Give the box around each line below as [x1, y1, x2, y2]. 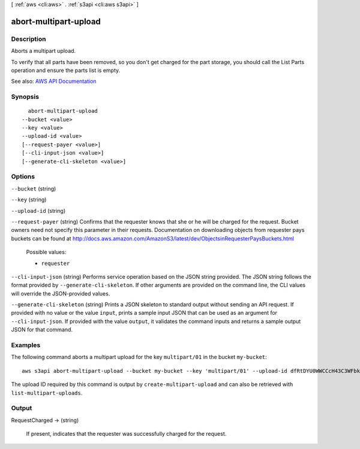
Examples [11, 341, 41, 349]
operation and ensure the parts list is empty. [11, 67, 121, 74]
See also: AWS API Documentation [11, 78, 97, 85]
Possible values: [26, 249, 67, 256]
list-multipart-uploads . [11, 389, 83, 396]
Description [11, 35, 46, 43]
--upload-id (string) [11, 207, 66, 214]
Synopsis [11, 93, 39, 101]
